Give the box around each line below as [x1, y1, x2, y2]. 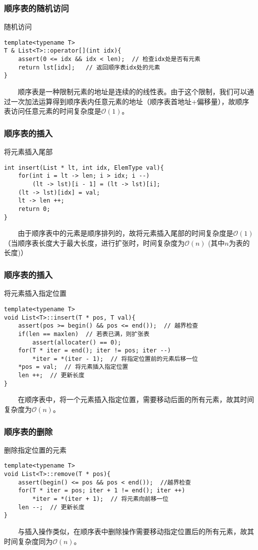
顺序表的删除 [4, 425, 53, 437]
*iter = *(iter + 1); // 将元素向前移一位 [32, 495, 169, 503]
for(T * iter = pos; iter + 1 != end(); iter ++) [18, 487, 186, 494]
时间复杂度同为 [4, 536, 53, 546]
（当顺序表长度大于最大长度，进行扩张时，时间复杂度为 [4, 237, 185, 248]
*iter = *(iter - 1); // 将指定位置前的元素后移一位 [32, 355, 198, 362]
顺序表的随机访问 [4, 1, 69, 14]
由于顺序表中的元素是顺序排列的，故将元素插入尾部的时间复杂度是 [17, 228, 233, 238]
